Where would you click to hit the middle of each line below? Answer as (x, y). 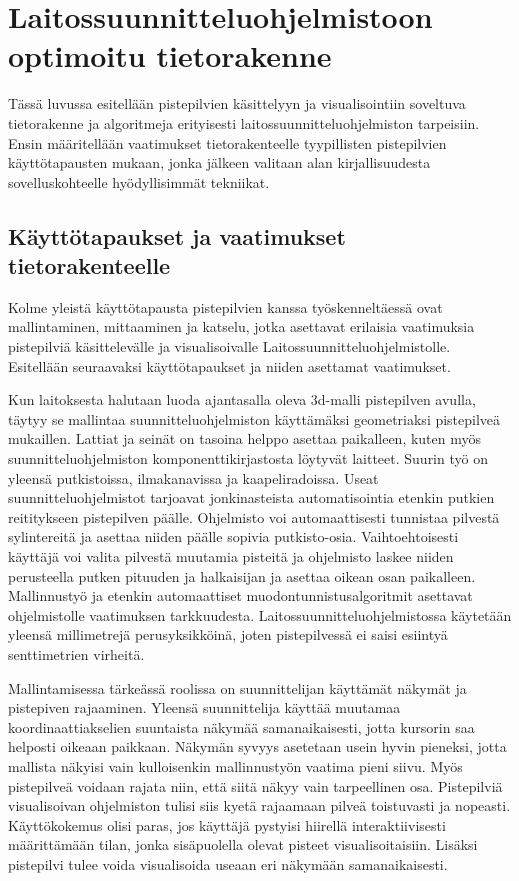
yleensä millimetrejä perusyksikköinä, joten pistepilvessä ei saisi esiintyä (228, 634)
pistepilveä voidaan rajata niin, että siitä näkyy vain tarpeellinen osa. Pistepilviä (255, 785)
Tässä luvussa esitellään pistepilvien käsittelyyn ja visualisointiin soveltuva (237, 103)
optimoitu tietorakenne (170, 55)
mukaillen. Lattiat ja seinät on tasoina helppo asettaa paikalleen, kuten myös (245, 438)
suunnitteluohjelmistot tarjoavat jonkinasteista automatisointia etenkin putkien (251, 497)
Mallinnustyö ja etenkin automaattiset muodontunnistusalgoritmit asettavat (240, 595)
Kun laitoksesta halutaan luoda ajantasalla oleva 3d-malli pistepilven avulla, (242, 399)
